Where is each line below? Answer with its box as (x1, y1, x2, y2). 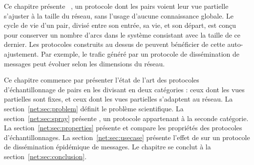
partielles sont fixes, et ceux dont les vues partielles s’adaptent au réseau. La (4, 94, 233, 104)
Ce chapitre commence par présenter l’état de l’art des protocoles (4, 75, 199, 85)
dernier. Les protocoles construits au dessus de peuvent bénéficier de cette (4, 39, 225, 49)
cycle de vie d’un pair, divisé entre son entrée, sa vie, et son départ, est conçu (4, 20, 236, 30)
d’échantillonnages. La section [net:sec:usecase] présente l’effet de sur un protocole (4, 132, 250, 142)
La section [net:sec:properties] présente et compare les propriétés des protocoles (4, 123, 242, 133)
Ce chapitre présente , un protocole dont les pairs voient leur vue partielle (4, 1, 229, 11)
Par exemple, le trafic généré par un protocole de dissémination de (41, 48, 240, 59)
